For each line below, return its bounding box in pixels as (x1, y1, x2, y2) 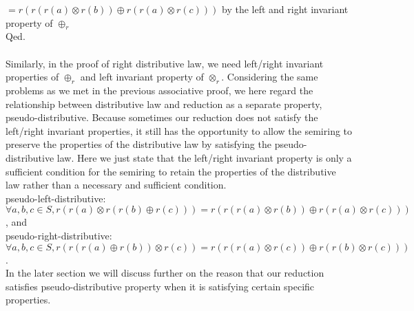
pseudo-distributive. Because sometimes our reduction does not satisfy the (6, 110, 318, 125)
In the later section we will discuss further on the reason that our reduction (6, 266, 324, 280)
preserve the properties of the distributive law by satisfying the (6, 137, 271, 151)
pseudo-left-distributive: (6, 191, 106, 205)
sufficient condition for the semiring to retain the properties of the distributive (6, 164, 336, 178)
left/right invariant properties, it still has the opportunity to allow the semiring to (6, 123, 353, 138)
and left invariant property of (80, 69, 204, 84)
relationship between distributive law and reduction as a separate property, (6, 96, 322, 111)
